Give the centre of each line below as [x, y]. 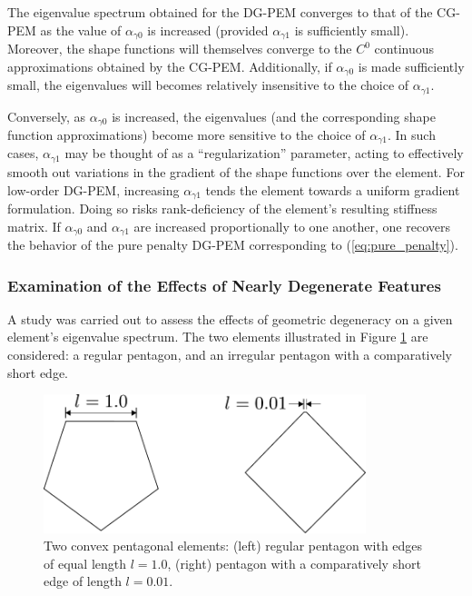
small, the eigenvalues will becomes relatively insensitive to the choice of [208, 85]
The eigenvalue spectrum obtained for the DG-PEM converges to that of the [220, 12]
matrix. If [34, 226]
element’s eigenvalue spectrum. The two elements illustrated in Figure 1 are [218, 337]
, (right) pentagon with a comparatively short [294, 563]
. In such [412, 134]
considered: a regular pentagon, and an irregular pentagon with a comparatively [230, 354]
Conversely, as [47, 116]
